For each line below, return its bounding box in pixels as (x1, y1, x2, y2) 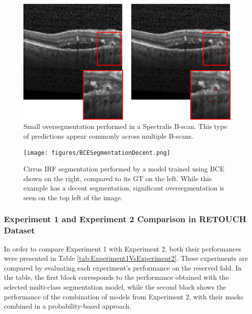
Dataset (4, 224, 35, 236)
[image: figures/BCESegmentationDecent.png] (23, 149, 170, 157)
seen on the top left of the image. (23, 192, 123, 202)
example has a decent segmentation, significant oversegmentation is (23, 183, 225, 193)
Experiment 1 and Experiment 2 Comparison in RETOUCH (4, 213, 247, 225)
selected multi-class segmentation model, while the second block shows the (4, 281, 227, 292)
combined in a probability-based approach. (4, 301, 131, 311)
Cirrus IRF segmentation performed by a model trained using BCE (23, 164, 225, 174)
